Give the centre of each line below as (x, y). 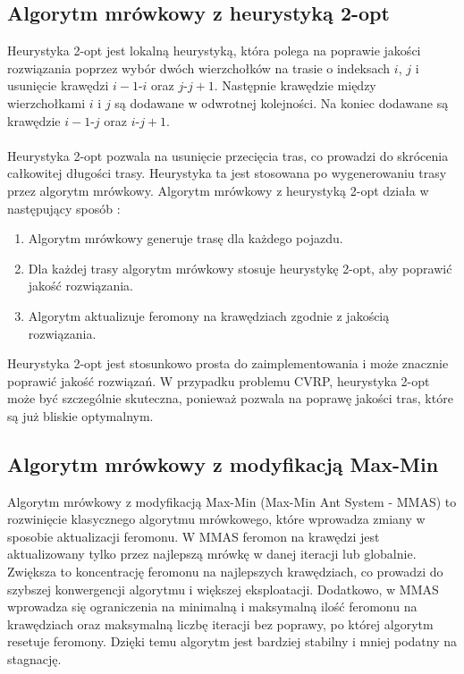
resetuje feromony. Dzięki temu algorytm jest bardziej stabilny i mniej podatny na (232, 641)
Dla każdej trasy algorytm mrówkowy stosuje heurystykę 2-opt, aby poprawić (240, 268)
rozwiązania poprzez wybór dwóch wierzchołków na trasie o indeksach (199, 67)
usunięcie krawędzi (58, 85)
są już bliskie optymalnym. (80, 415)
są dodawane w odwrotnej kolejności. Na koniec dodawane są (282, 102)
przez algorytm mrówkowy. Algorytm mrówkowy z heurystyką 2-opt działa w (218, 190)
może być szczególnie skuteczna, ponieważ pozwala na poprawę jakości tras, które (230, 398)
